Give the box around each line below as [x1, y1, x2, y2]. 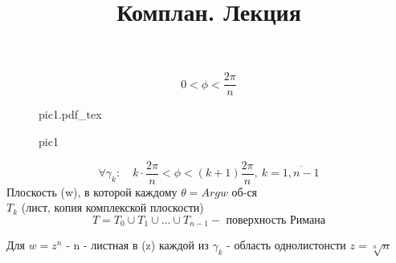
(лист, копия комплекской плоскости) [21, 199, 204, 216]
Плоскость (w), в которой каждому [6, 183, 178, 200]
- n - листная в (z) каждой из [66, 237, 209, 253]
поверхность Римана [226, 214, 325, 226]
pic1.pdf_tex [39, 106, 102, 123]
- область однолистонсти [227, 237, 346, 253]
